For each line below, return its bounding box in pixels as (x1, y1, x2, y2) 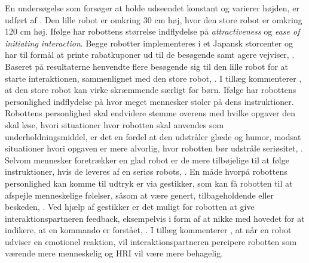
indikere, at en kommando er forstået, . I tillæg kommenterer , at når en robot (5, 224, 292, 236)
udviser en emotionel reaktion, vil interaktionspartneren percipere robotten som (5, 235, 297, 247)
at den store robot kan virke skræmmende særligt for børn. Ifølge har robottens (5, 83, 296, 96)
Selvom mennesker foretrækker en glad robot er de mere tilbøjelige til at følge (5, 153, 289, 166)
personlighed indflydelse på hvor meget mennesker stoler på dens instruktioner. (5, 95, 294, 107)
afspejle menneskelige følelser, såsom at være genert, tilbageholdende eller (5, 188, 274, 201)
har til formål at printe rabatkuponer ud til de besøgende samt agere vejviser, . (5, 48, 295, 61)
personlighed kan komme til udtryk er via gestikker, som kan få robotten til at (5, 177, 293, 189)
